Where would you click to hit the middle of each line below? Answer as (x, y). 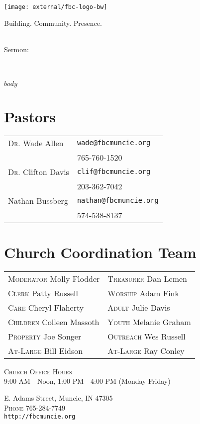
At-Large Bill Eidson (46, 350)
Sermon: (16, 49)
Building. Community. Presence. (53, 23)
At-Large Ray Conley (146, 350)
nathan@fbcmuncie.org (118, 201)
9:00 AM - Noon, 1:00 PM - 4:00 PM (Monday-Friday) (87, 381)
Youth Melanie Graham (149, 322)
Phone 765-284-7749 (35, 407)
